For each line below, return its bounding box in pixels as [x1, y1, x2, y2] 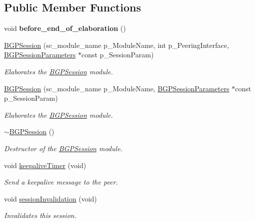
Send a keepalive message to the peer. [4, 177, 118, 187]
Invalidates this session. [4, 210, 76, 221]
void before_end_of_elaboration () [4, 23, 126, 33]
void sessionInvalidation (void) [4, 193, 97, 204]
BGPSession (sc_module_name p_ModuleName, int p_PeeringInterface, [4, 39, 229, 50]
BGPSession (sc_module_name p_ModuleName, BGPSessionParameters [4, 83, 229, 93]
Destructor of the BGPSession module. [4, 143, 122, 153]
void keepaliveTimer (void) [4, 160, 86, 170]
